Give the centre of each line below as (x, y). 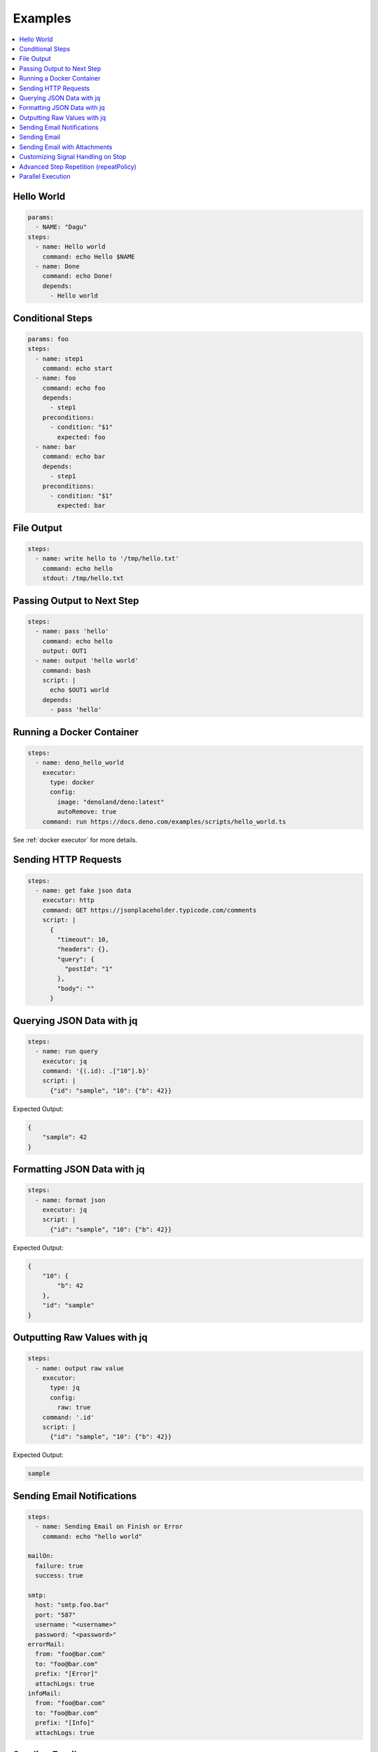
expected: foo (81, 437)
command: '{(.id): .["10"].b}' (96, 1071)
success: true (59, 1576)
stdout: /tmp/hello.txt (83, 579)
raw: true (74, 1408)
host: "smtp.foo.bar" (72, 1605)
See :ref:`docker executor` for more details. (75, 840)
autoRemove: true (87, 812)
